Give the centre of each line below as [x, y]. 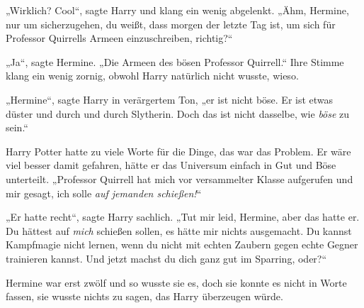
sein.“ [17, 127]
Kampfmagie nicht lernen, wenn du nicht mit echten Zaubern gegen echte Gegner [182, 244]
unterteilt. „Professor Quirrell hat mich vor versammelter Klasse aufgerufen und [180, 178]
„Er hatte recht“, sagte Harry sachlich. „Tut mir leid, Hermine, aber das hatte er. [183, 217]
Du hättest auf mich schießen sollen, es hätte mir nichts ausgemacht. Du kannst [179, 230]
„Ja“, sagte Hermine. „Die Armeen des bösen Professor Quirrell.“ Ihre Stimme [175, 61]
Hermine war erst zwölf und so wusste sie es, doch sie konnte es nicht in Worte [176, 282]
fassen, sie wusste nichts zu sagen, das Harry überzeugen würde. [144, 296]
